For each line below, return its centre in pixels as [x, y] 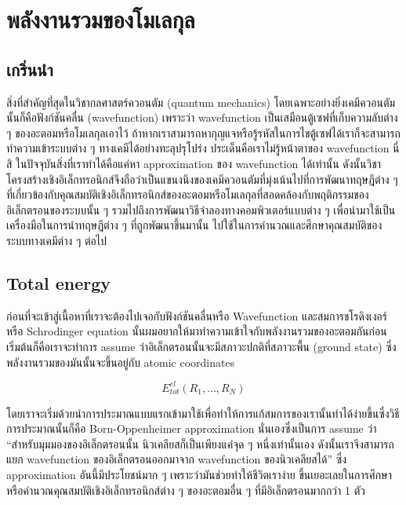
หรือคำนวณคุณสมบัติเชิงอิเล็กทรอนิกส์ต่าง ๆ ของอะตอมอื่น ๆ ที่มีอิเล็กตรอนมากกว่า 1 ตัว [186, 490]
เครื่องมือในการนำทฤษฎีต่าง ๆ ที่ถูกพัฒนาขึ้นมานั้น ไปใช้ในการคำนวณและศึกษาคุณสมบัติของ [194, 225]
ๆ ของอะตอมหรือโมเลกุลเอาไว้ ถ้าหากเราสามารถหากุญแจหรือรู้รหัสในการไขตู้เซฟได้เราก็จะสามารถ [203, 132]
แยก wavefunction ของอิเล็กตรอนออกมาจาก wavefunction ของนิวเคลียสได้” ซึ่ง [177, 459]
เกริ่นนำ [30, 69]
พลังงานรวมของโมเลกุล [101, 19]
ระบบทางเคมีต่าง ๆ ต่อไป [56, 240]
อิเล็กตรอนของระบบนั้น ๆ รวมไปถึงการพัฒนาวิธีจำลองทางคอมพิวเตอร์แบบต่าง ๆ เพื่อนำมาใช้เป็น [201, 209]
